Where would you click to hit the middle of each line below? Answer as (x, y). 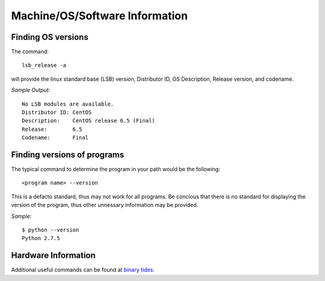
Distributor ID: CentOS (57, 112)
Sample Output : (31, 90)
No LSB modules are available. (68, 104)
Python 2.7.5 (41, 238)
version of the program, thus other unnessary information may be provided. (105, 205)
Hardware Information (53, 255)
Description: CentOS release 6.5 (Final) (89, 121)
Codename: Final (55, 138)
